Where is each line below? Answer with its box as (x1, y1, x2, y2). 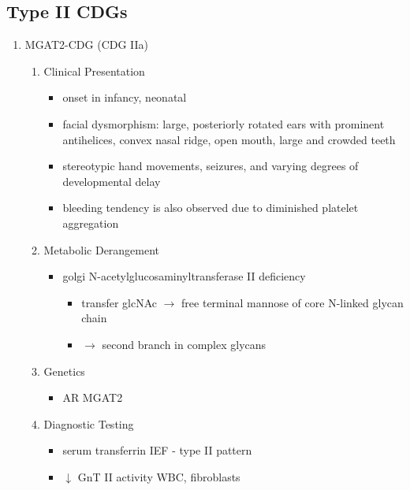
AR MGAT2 (62, 389, 123, 406)
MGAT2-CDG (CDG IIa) (24, 36, 149, 53)
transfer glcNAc (81, 294, 158, 310)
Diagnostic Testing (43, 415, 134, 432)
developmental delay (62, 173, 161, 189)
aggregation (62, 214, 119, 231)
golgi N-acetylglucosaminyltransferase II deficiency (62, 268, 306, 284)
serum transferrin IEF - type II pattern (62, 442, 252, 458)
